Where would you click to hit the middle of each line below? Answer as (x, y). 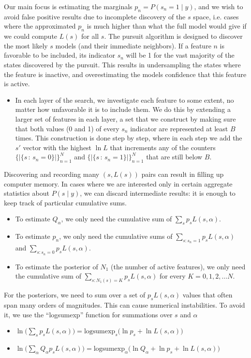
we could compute (31, 36)
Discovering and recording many (52, 174)
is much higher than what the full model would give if (167, 26)
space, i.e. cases (216, 16)
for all (90, 36)
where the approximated (40, 26)
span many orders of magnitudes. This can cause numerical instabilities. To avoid (125, 304)
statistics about (27, 193)
